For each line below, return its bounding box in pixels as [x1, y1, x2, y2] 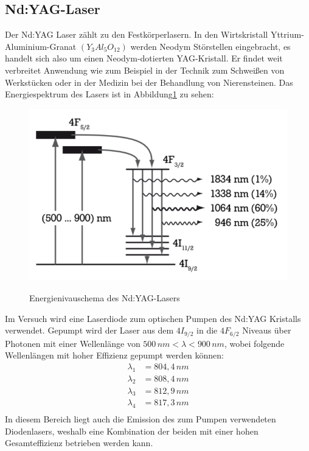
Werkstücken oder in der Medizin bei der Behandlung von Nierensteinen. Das [5, 75, 293, 88]
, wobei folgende [224, 337, 285, 349]
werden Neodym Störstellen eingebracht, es [130, 40, 291, 52]
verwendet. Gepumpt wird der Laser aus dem [5, 324, 174, 337]
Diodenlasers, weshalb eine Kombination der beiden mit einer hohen [5, 424, 259, 437]
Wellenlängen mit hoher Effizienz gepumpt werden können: [5, 349, 224, 362]
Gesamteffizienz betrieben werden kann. [5, 436, 153, 449]
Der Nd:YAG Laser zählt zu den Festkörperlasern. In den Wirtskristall [5, 28, 268, 41]
